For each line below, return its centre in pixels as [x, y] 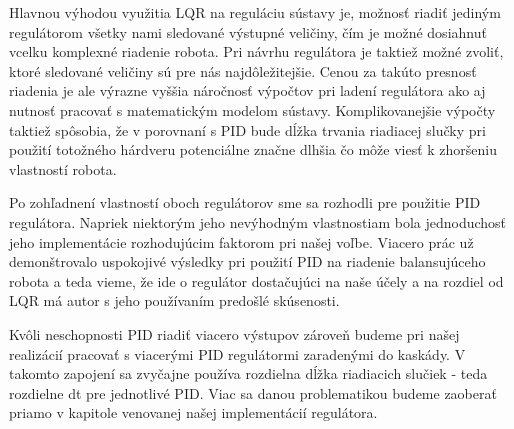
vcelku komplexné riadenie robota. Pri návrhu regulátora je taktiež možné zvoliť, [256, 51]
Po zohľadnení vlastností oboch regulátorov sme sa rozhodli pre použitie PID [245, 202]
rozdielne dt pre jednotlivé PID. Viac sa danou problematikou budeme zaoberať [253, 392]
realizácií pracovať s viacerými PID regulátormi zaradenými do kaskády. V [237, 353]
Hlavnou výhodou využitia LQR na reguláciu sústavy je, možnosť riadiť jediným [255, 12]
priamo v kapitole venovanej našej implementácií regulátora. [193, 412]
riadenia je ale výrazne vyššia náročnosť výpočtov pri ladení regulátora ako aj [247, 90]
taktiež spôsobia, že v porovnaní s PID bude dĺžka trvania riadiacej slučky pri [247, 129]
